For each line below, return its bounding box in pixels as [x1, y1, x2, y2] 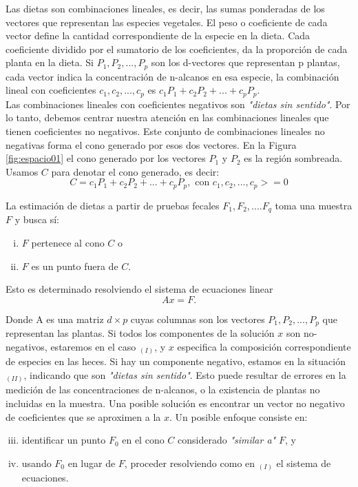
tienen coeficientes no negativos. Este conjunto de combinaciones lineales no [6, 124, 325, 138]
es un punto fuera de [31, 258, 118, 273]
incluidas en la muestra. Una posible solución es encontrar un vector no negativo [6, 395, 345, 410]
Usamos [6, 164, 39, 178]
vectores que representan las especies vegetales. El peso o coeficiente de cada [6, 14, 328, 29]
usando [21, 455, 52, 470]
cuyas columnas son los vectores [130, 311, 265, 326]
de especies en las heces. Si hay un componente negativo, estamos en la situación [6, 354, 346, 369]
